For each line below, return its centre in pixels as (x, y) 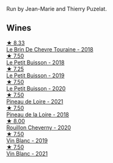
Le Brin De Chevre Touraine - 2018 (50, 49)
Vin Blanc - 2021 (27, 153)
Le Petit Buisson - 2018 (35, 62)
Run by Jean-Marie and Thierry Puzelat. (56, 9)
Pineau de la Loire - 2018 (38, 114)
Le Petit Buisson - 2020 (36, 88)
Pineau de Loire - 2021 (35, 101)
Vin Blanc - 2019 (27, 140)
